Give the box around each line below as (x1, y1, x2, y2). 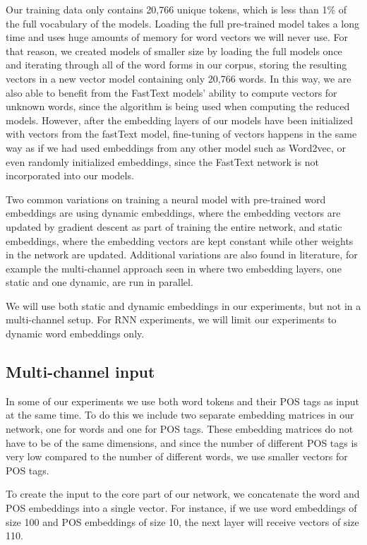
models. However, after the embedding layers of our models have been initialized (6, 112, 353, 127)
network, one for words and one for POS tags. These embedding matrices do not (6, 421, 354, 436)
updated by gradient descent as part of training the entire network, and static (6, 219, 342, 234)
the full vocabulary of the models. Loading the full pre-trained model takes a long (6, 16, 360, 30)
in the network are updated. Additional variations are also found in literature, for (6, 247, 358, 262)
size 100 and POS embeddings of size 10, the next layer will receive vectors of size (6, 514, 359, 529)
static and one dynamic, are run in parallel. (6, 275, 193, 289)
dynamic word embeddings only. (6, 326, 145, 341)
